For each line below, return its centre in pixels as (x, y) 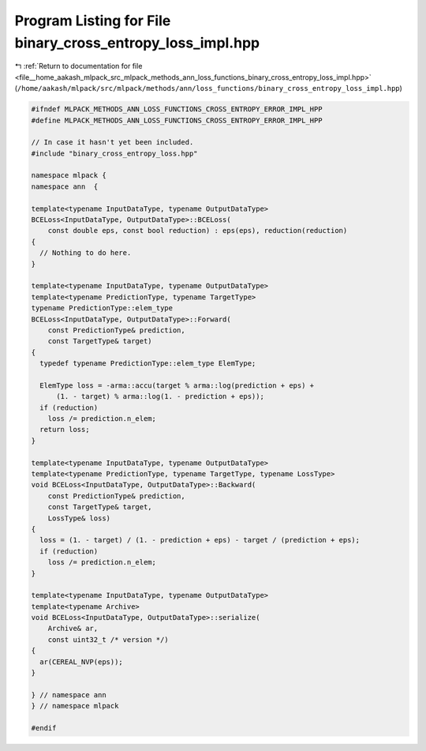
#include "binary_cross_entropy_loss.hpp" (114, 153)
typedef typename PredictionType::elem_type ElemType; (148, 364)
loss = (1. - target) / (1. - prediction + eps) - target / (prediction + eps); (200, 540)
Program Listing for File (93, 21)
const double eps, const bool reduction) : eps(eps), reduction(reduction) (198, 231)
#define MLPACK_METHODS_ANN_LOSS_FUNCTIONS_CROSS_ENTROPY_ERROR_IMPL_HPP (177, 120)
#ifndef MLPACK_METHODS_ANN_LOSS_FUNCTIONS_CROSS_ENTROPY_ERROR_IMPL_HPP (177, 109)
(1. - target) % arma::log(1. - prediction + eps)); (160, 396)
